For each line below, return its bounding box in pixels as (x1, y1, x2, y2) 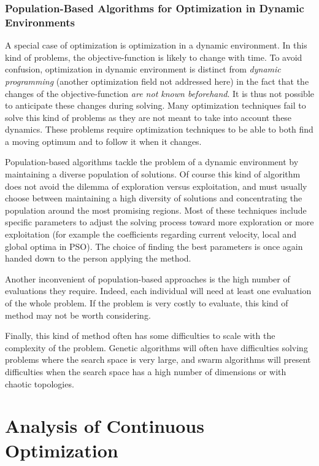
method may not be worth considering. (5, 308, 151, 321)
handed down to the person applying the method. (5, 252, 191, 265)
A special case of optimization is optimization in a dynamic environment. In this (5, 39, 307, 52)
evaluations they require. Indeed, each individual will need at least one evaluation (5, 284, 312, 297)
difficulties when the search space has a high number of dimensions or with (5, 365, 286, 378)
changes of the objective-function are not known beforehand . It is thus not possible (5, 87, 314, 99)
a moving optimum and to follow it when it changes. (5, 134, 202, 147)
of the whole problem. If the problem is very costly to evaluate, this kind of (5, 297, 288, 309)
